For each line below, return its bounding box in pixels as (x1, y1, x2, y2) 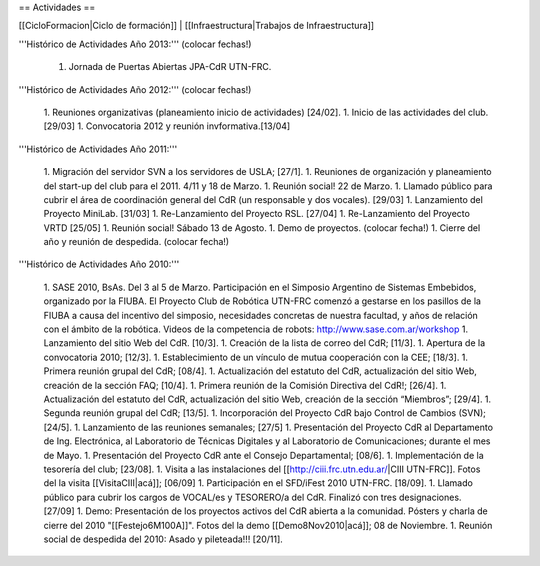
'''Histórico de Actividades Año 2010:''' (18, 258, 180, 270)
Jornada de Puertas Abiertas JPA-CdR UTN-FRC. (68, 61, 272, 73)
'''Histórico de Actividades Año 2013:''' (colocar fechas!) (18, 38, 252, 50)
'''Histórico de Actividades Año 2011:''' (18, 143, 178, 155)
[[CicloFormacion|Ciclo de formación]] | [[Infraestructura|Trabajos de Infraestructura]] (18, 20, 375, 32)
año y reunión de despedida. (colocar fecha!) (43, 236, 230, 248)
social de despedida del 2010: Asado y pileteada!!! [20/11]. (43, 533, 284, 545)
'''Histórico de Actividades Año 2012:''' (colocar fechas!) (18, 83, 252, 95)
